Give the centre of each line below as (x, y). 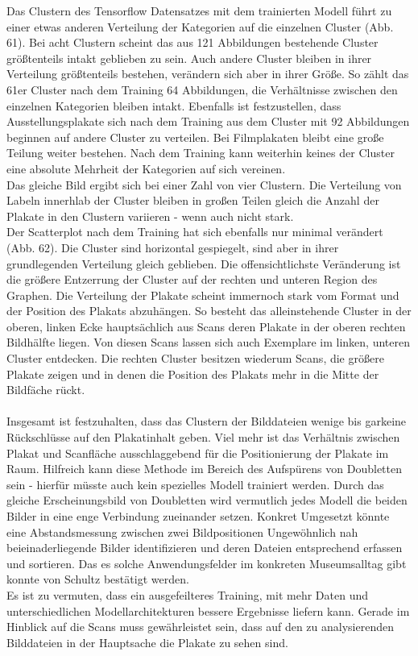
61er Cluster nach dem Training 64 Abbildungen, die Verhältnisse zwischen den (202, 89)
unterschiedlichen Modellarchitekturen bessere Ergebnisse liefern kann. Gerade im (208, 610)
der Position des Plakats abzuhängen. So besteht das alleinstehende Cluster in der (209, 311)
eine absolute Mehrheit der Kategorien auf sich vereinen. (146, 168)
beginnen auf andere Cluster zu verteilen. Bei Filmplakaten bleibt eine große (195, 137)
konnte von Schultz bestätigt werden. (98, 579)
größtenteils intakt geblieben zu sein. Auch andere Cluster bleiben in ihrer (189, 58)
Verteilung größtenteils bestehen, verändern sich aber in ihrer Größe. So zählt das (208, 74)
